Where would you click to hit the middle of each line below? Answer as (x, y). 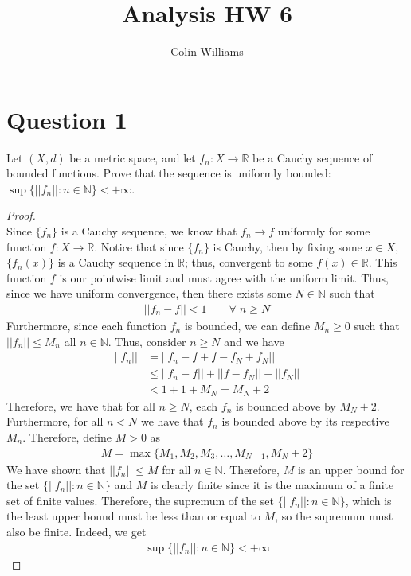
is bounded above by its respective (305, 421)
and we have (254, 341)
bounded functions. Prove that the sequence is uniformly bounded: (169, 173)
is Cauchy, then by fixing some (288, 246)
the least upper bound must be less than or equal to (133, 516)
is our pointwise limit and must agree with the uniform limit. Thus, (224, 277)
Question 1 (67, 119)
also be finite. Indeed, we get (76, 531)
